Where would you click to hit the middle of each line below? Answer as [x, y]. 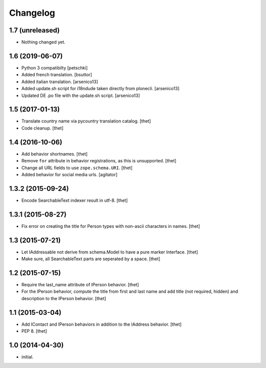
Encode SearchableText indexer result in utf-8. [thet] [75, 200]
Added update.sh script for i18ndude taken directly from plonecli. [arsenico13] [100, 89]
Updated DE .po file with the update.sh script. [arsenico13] [81, 95]
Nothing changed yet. [44, 42]
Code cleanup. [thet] [42, 128]
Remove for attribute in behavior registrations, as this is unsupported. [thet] [99, 161]
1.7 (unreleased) [34, 30]
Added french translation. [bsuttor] [57, 75]
